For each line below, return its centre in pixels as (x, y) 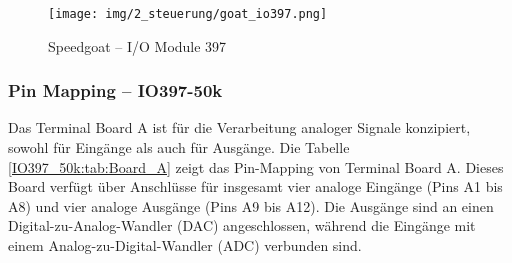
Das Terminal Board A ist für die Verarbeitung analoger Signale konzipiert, (239, 127)
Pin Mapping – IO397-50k (115, 90)
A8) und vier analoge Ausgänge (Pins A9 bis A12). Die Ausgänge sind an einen (251, 205)
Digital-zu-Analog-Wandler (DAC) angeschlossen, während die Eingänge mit (242, 225)
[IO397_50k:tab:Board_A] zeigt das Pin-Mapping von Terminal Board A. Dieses (256, 166)
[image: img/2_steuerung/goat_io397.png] (188, 14)
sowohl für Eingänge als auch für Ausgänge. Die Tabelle (179, 147)
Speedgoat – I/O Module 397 (137, 45)
